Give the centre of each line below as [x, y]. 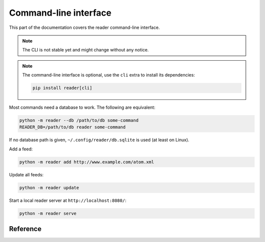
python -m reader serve [48, 213]
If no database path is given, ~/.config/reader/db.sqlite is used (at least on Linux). [99, 140]
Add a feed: [21, 149]
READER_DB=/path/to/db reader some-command [73, 127]
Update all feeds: [26, 174]
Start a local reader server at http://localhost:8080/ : [68, 200]
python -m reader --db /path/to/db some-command [79, 121]
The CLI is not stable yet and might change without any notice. [86, 50]
